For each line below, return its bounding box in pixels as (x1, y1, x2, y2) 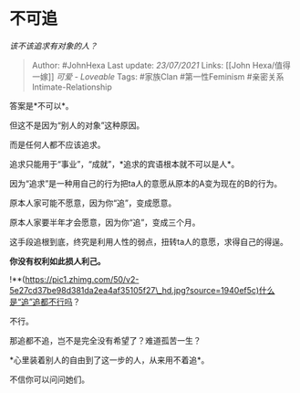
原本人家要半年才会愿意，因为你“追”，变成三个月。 (9, 217, 201, 228)
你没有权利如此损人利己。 (9, 255, 106, 266)
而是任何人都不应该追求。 (9, 139, 106, 150)
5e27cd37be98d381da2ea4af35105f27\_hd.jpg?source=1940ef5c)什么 (9, 284, 275, 295)
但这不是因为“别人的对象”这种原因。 (9, 120, 145, 131)
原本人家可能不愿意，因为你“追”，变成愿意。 (9, 197, 177, 208)
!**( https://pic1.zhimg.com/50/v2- (9, 273, 140, 284)
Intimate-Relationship (31, 81, 112, 92)
